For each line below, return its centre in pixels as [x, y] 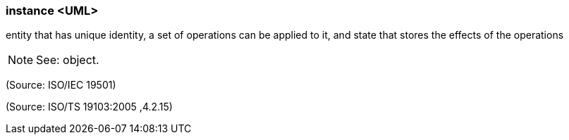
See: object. [68, 60]
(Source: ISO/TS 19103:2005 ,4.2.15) [89, 107]
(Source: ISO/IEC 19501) [61, 85]
